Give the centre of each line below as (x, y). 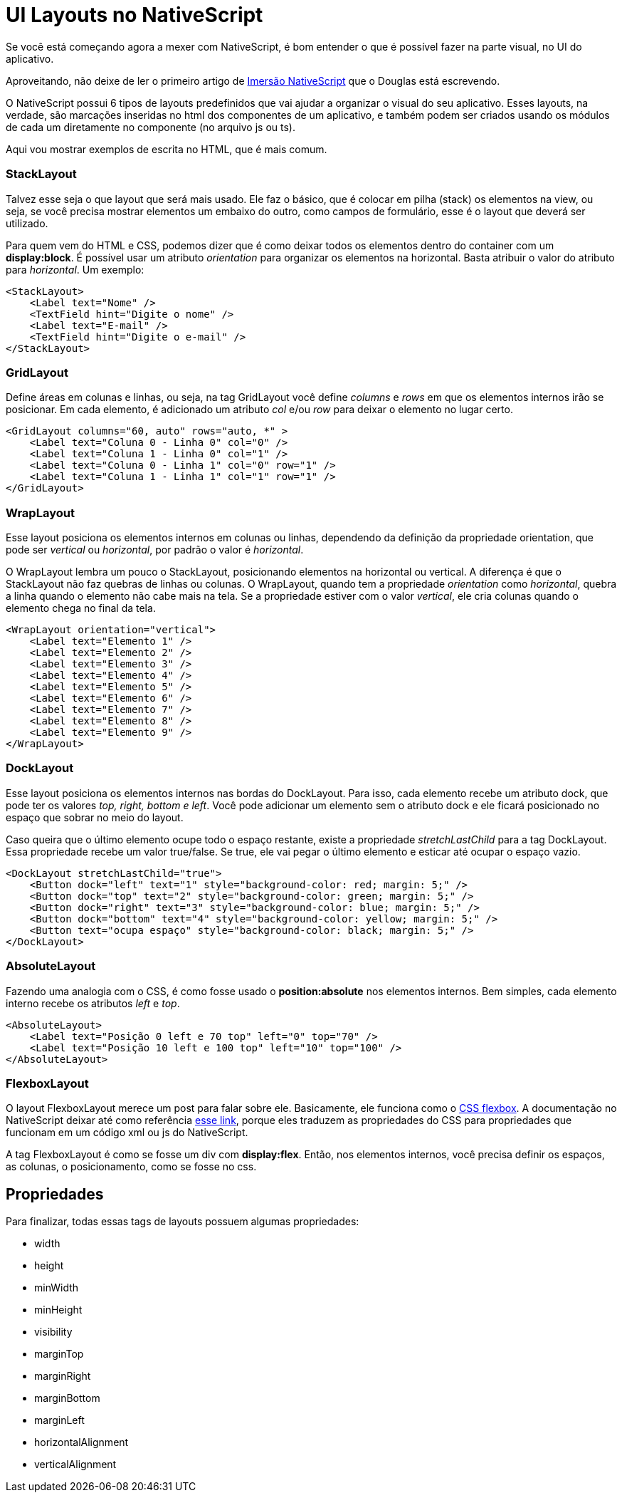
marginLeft (59, 1420)
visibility (53, 1332)
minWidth (57, 1288)
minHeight (58, 1310)
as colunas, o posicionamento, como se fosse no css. (131, 1167)
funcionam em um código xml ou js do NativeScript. (127, 1133)
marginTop (59, 1354)
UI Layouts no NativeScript (135, 15)
